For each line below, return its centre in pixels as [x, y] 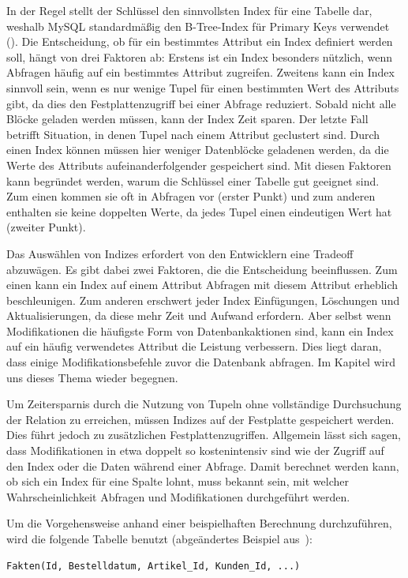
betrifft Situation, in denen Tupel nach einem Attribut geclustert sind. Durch [193, 134]
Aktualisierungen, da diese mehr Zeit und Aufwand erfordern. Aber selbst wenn [199, 315]
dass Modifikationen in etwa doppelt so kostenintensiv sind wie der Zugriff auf [195, 450]
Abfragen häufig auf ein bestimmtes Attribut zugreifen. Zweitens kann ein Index [200, 72]
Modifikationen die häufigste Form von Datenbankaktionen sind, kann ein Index [200, 330]
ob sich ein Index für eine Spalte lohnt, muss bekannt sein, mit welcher [178, 481]
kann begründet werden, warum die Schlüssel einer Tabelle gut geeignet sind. [193, 180]
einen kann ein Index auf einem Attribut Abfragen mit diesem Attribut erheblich [202, 285]
